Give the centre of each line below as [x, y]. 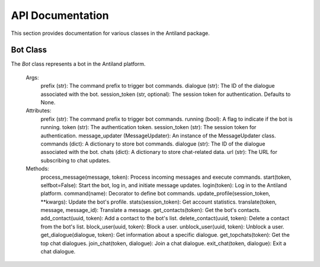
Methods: [38, 169]
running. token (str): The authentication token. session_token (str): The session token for [148, 127]
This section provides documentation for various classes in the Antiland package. [110, 33]
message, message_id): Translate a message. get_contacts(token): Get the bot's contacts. [151, 210]
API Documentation [60, 15]
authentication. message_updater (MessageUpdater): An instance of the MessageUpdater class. [158, 136]
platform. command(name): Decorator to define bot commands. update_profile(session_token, [156, 194]
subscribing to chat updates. [76, 160]
